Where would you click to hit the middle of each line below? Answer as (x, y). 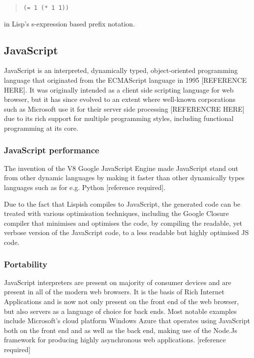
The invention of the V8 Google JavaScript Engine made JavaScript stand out (121, 168)
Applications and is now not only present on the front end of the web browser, (121, 301)
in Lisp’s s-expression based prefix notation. (69, 23)
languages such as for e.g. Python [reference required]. (85, 187)
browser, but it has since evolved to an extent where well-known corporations (120, 99)
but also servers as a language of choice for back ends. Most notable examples (120, 311)
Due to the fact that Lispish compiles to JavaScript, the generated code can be (122, 203)
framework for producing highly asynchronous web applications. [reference (115, 340)
